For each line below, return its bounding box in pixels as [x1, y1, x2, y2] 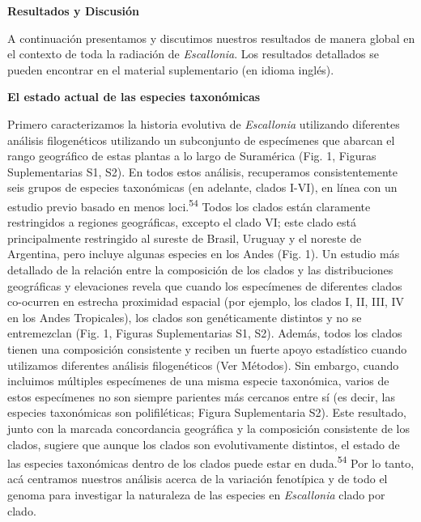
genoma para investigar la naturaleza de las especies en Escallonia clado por [7, 486, 385, 503]
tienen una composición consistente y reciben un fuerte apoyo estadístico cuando [7, 340, 407, 357]
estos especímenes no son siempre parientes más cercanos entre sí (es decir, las [7, 388, 395, 405]
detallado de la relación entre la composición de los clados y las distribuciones [7, 261, 393, 278]
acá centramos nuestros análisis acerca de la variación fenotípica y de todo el [7, 470, 388, 487]
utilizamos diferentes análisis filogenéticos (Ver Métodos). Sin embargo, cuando [7, 356, 399, 373]
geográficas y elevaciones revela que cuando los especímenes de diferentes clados [7, 277, 402, 294]
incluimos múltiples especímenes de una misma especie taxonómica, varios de [7, 372, 389, 389]
